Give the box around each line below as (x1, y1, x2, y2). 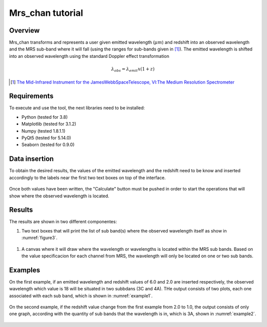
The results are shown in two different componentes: (9, 219, 117, 225)
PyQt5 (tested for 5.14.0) (21, 135, 71, 141)
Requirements (9, 92, 54, 100)
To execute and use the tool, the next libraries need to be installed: (9, 105, 145, 111)
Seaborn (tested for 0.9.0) (21, 141, 75, 148)
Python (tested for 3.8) (21, 114, 68, 120)
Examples (9, 266, 41, 274)
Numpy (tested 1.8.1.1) (21, 128, 66, 134)
